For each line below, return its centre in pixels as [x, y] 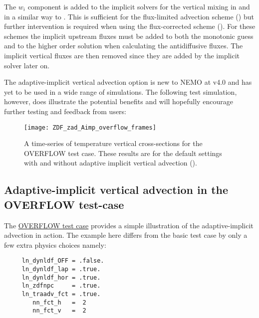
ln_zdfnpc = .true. [61, 286]
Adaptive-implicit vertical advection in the [116, 190]
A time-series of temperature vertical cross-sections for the [113, 143]
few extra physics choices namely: [55, 244]
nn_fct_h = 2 [59, 302]
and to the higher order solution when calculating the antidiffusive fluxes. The [124, 46]
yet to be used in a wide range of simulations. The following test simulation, [121, 91]
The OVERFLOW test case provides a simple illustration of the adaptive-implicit [129, 225]
